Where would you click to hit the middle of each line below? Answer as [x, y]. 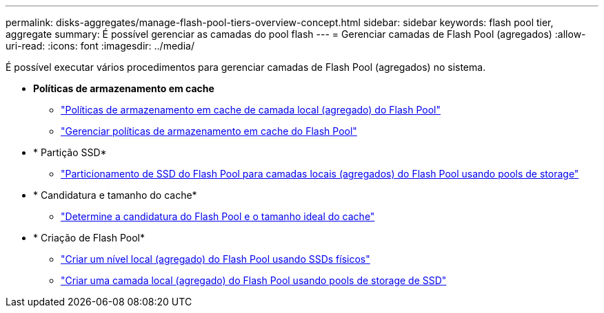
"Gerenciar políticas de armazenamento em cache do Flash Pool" [209, 131]
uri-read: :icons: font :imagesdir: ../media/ [100, 46]
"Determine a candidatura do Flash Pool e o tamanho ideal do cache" [218, 216]
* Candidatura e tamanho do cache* [115, 195]
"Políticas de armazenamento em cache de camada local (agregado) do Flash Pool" [251, 110]
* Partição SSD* [70, 152]
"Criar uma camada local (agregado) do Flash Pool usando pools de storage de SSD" [254, 280]
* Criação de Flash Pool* [89, 238]
